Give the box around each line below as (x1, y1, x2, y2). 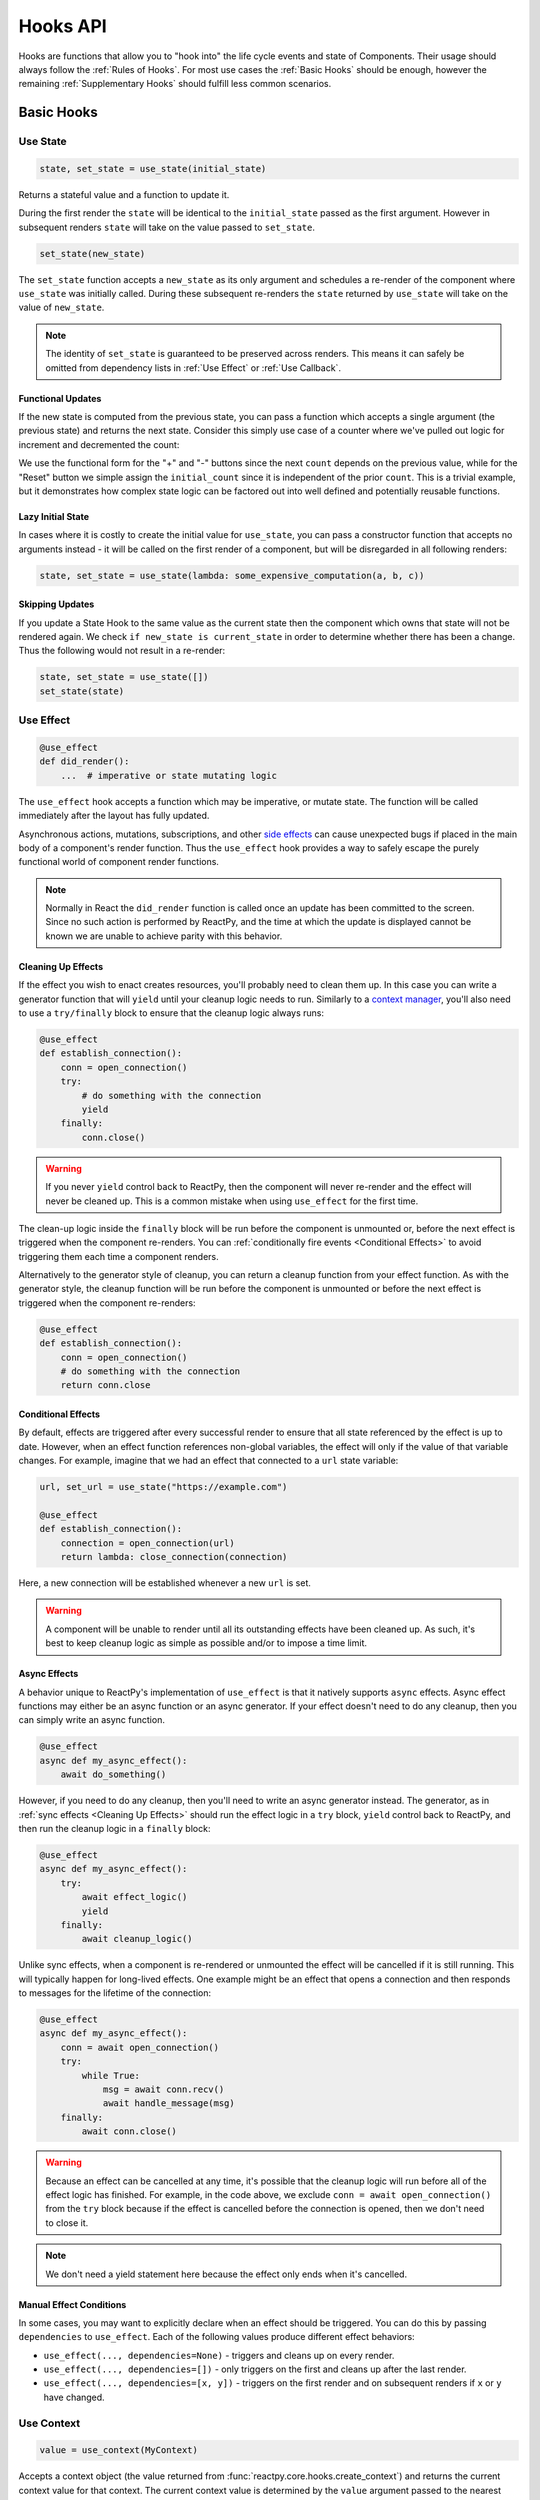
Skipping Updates (18, 598, 95, 610)
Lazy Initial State (18, 510, 90, 522)
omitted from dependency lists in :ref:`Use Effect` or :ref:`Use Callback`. (45, 361, 342, 374)
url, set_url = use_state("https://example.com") (39, 1481, 288, 1493)
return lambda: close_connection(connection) (60, 1551, 288, 1563)
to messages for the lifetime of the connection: (18, 1987, 212, 1999)
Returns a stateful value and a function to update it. (18, 188, 230, 200)
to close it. (45, 2216, 89, 2229)
